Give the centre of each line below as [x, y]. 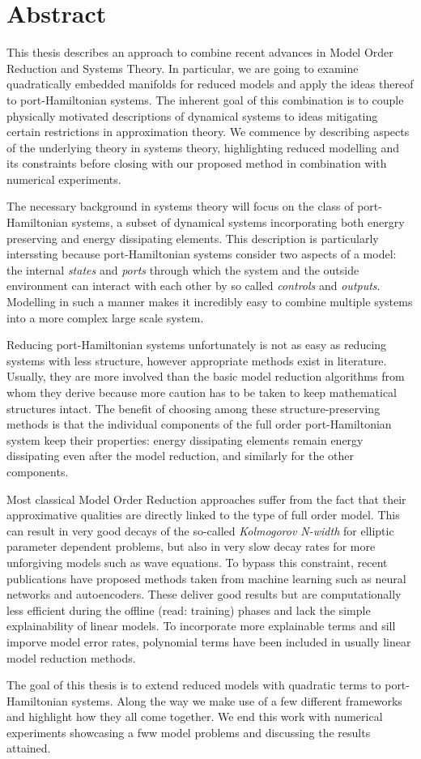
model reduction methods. [71, 657]
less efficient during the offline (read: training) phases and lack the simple [189, 610]
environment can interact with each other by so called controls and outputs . [193, 286]
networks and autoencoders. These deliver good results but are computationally [204, 594]
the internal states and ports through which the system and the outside [183, 269]
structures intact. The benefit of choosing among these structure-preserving [193, 408]
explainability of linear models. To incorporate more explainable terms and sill [201, 626]
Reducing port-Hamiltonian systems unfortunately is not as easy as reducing [197, 345]
